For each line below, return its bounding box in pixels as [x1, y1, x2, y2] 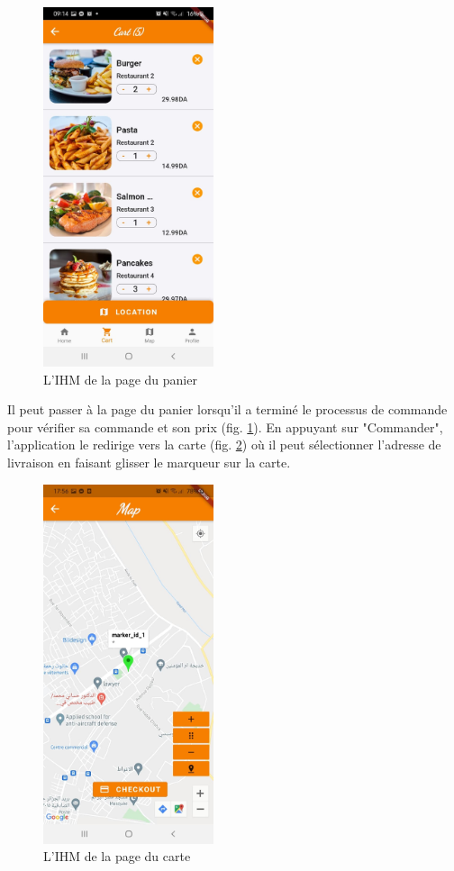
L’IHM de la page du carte [43, 847, 191, 866]
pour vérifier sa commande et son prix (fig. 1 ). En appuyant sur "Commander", [7, 417, 443, 436]
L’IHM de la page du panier [43, 369, 197, 388]
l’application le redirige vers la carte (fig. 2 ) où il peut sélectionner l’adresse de [7, 435, 441, 454]
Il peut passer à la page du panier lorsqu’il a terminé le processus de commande [7, 400, 448, 419]
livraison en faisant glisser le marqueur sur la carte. [7, 452, 291, 471]
